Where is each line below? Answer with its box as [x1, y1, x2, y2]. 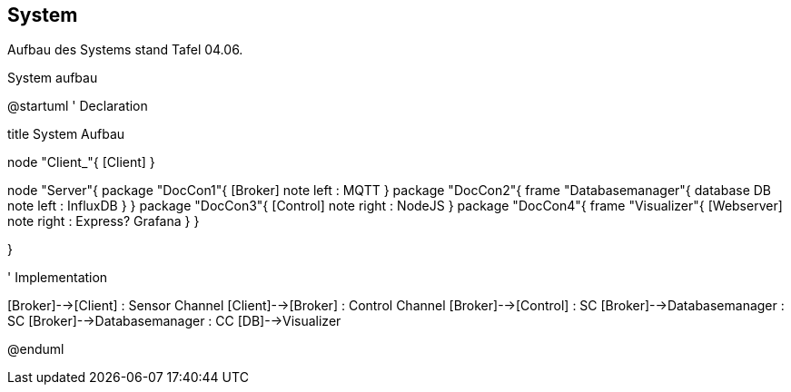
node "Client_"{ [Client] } [7, 154, 155, 171]
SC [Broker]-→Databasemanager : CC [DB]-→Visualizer [7, 313, 341, 329]
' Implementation [7, 269, 108, 286]
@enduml [7, 341, 64, 358]
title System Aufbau [7, 126, 125, 142]
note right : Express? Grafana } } [7, 213, 200, 230]
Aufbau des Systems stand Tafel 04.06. [7, 42, 243, 58]
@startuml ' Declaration [7, 98, 148, 114]
